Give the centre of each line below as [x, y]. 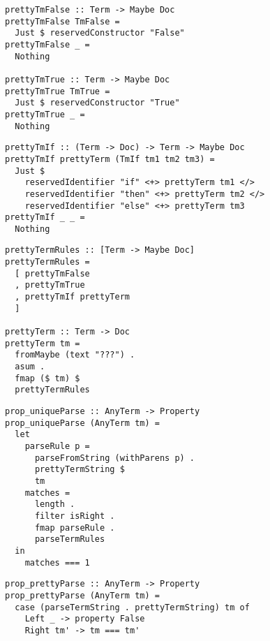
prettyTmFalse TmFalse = [62, 21]
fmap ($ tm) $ [47, 378]
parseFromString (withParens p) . [115, 458]
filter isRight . [75, 516]
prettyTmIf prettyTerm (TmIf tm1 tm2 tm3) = [110, 159]
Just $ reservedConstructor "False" [100, 33]
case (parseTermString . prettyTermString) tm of [132, 607]
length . [55, 504]
